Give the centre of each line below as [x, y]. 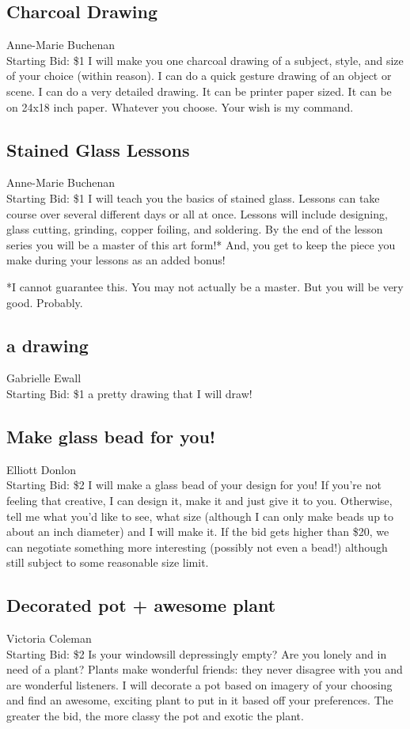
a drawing [47, 345]
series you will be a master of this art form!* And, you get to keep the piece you [201, 244]
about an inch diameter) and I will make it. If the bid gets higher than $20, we [198, 532]
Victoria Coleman [49, 638]
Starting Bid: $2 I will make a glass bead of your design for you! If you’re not [194, 485]
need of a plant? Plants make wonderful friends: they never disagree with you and [205, 669]
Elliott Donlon [41, 469]
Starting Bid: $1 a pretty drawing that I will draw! [129, 393]
